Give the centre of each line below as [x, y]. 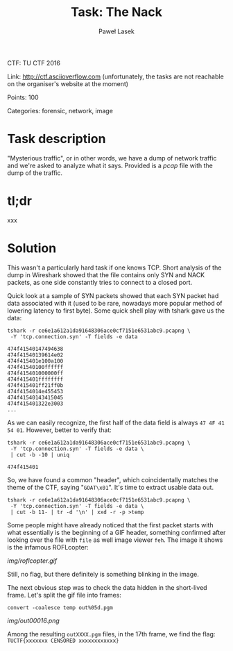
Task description [57, 139]
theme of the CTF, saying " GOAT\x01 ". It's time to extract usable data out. [110, 487]
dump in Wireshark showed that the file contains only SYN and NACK [106, 274]
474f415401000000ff [35, 373]
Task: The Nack [116, 12]
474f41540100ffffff [35, 367]
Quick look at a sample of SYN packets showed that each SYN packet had [113, 295]
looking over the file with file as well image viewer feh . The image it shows [115, 540]
